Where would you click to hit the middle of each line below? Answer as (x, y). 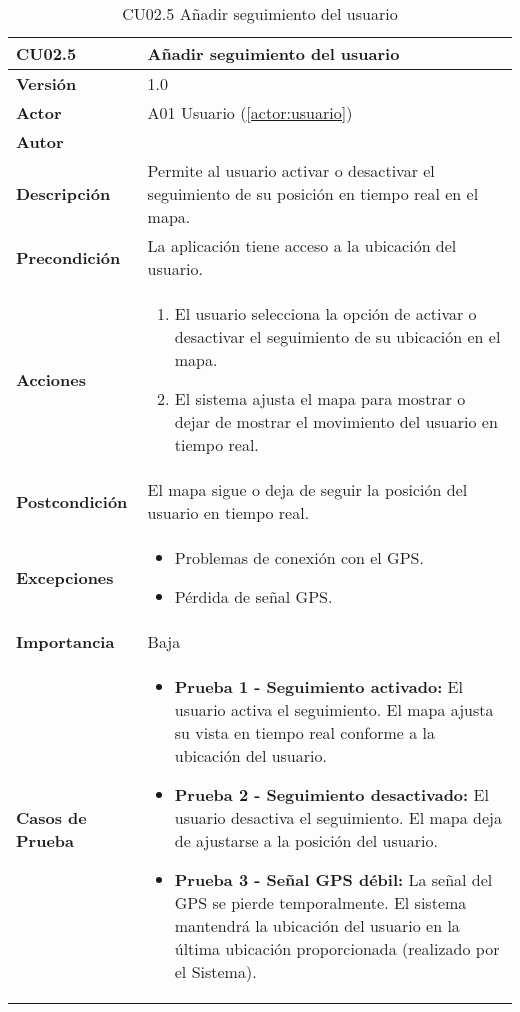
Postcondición (72, 501)
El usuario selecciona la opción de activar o (325, 313)
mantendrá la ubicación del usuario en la (317, 925)
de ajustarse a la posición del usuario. (306, 840)
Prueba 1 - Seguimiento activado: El (318, 686)
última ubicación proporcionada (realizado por (337, 948)
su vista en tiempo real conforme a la (305, 732)
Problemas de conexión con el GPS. (299, 557)
